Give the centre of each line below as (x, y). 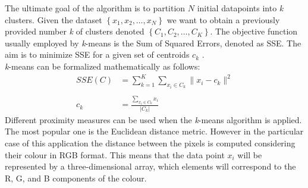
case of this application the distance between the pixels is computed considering (150, 142)
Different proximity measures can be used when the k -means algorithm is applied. (153, 119)
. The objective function (254, 31)
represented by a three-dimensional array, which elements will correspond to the (150, 166)
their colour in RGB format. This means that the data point (115, 154)
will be (250, 154)
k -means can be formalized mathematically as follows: (103, 66)
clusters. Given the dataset (54, 19)
